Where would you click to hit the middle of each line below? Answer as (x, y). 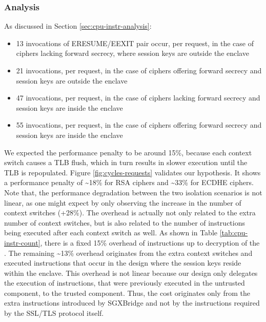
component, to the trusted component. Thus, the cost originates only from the (127, 293)
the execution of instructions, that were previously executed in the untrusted (125, 283)
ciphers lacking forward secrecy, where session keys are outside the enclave (132, 53)
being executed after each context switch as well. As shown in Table (111, 233)
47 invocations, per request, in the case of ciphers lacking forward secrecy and (138, 98)
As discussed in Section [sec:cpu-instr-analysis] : (78, 26)
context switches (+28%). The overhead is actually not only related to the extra (130, 213)
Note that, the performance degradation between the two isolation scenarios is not (133, 192)
